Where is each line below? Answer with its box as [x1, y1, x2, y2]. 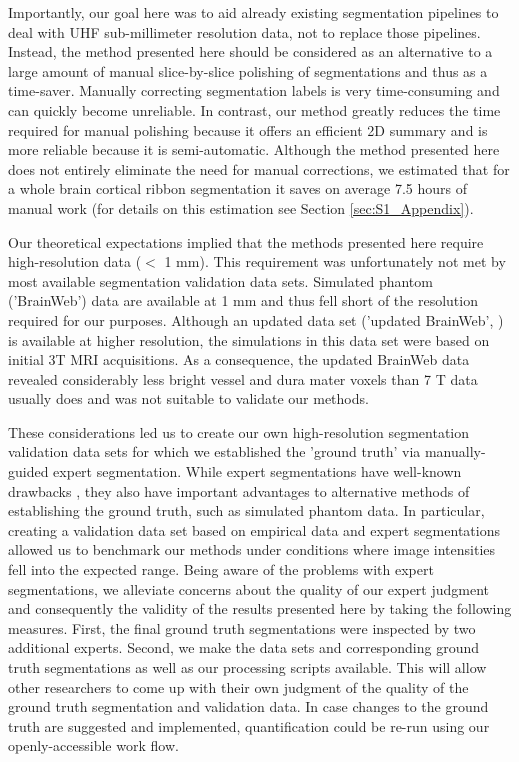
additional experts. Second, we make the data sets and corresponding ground [8, 637, 480, 658]
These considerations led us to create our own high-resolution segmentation [8, 421, 470, 442]
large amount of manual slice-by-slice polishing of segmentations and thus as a [8, 60, 488, 81]
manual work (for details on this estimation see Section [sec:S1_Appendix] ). [8, 197, 474, 218]
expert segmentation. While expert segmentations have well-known [53, 461, 462, 482]
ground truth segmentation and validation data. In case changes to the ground [8, 696, 489, 717]
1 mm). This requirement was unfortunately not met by [164, 251, 506, 272]
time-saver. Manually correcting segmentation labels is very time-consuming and [8, 80, 500, 101]
